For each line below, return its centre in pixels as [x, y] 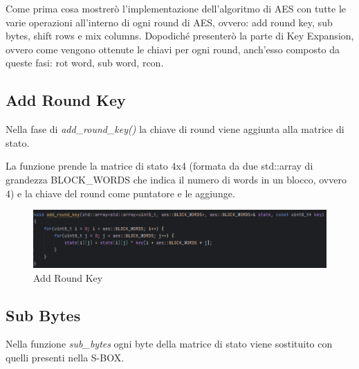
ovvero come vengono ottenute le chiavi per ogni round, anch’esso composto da [173, 49]
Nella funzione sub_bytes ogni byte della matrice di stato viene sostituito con [169, 344]
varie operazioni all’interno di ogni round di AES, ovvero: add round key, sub [169, 22]
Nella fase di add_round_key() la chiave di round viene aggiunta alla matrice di [175, 129]
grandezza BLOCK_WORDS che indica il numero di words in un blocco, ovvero [176, 179]
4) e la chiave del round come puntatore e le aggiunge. [120, 193]
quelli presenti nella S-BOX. [65, 357]
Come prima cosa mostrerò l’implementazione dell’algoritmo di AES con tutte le [176, 8]
